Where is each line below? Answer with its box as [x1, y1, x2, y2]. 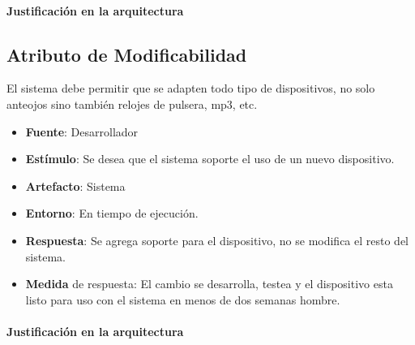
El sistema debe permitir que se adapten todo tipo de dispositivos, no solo [6, 80, 375, 97]
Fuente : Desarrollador [25, 123, 139, 140]
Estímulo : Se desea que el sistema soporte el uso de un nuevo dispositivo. [25, 150, 395, 167]
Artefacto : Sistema [25, 177, 126, 194]
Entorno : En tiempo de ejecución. [25, 205, 199, 222]
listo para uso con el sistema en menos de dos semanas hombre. [25, 291, 340, 308]
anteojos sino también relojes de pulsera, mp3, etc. [6, 95, 258, 112]
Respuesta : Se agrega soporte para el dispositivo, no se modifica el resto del [25, 231, 409, 248]
